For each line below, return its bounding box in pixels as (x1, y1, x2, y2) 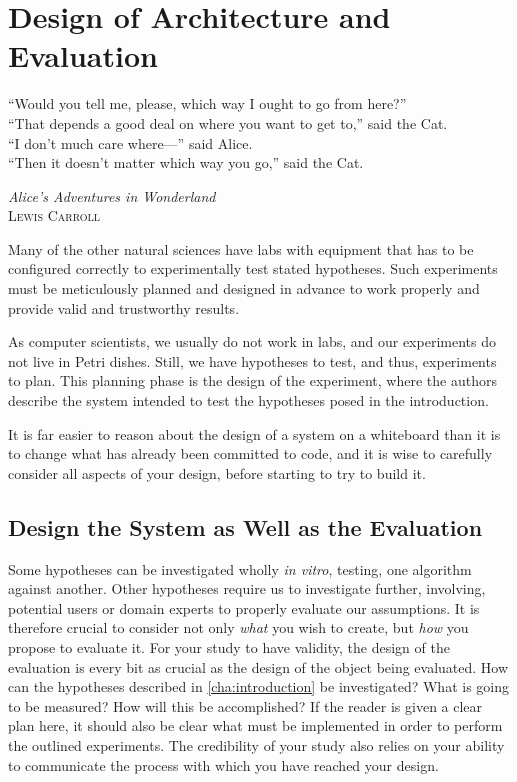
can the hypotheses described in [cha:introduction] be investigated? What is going (8, 676, 510, 697)
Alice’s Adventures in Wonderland (8, 185, 216, 206)
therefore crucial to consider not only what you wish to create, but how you (8, 617, 469, 638)
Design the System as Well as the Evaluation (8, 511, 483, 542)
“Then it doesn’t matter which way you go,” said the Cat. (8, 152, 364, 173)
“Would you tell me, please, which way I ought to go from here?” (8, 93, 407, 114)
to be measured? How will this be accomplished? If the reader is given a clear (8, 695, 483, 716)
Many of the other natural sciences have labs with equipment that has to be (8, 238, 474, 259)
